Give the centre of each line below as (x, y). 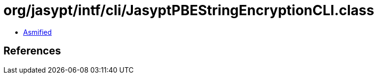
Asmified (38, 32)
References (32, 51)
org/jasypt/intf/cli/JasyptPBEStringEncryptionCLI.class (189, 10)
